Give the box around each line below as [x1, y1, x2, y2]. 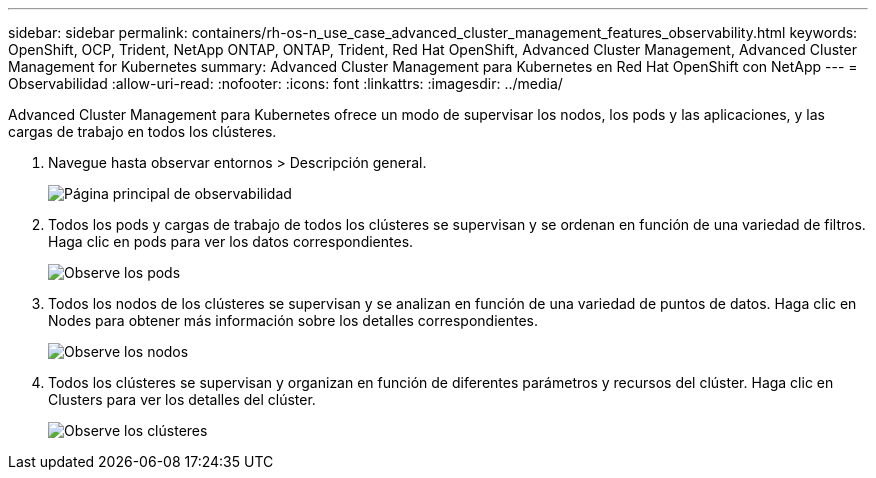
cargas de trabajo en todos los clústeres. [8, 123, 277, 140]
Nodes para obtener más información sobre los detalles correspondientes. [48, 312, 538, 329]
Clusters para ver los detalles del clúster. [48, 391, 316, 408]
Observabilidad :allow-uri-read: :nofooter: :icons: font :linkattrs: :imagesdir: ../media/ [8, 75, 563, 92]
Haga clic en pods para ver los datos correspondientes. [48, 233, 414, 250]
